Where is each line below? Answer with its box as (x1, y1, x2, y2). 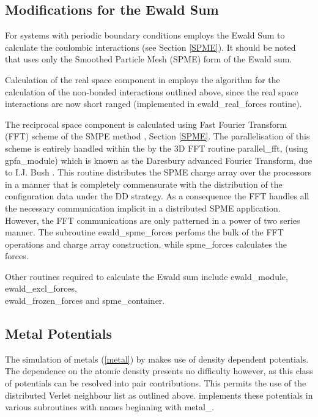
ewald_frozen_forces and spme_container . (5, 294, 165, 307)
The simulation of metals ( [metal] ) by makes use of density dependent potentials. (5, 352, 309, 365)
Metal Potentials (5, 324, 113, 343)
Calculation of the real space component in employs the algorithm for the (5, 73, 280, 86)
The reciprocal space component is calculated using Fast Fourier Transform (5, 117, 287, 130)
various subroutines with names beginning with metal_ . (5, 400, 215, 413)
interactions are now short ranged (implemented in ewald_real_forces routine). (5, 97, 302, 110)
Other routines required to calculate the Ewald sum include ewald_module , (5, 270, 288, 282)
